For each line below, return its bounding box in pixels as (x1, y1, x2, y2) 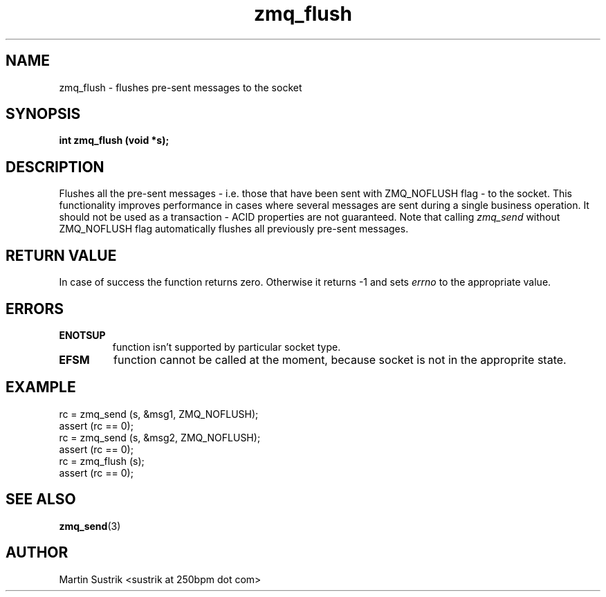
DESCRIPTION (6, 158, 104, 176)
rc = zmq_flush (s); (59, 454, 145, 467)
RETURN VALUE (6, 246, 117, 264)
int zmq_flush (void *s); (59, 134, 169, 147)
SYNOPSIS (6, 105, 81, 123)
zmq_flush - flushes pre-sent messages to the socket (59, 81, 302, 93)
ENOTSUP (59, 329, 106, 341)
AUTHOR (6, 544, 68, 562)
